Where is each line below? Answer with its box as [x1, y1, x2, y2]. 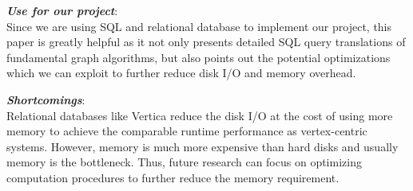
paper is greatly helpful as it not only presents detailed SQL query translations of [6, 33, 406, 50]
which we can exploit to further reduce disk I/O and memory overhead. [6, 64, 356, 81]
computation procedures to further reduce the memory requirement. [6, 169, 340, 185]
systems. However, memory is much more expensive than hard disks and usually [6, 138, 399, 154]
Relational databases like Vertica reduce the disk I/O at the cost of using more [6, 107, 393, 123]
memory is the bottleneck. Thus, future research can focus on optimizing [6, 154, 362, 170]
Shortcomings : [6, 91, 85, 107]
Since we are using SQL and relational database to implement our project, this [6, 18, 392, 34]
